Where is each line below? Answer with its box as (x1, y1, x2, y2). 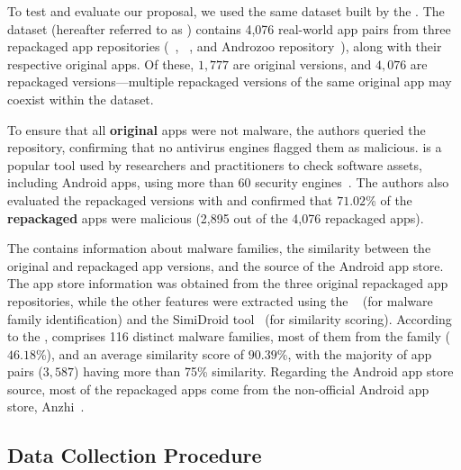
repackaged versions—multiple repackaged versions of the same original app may (7, 72, 452, 91)
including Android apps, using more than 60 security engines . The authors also (7, 173, 449, 192)
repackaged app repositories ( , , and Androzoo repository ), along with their (7, 37, 442, 56)
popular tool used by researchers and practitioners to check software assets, (7, 155, 422, 174)
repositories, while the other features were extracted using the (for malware (7, 291, 433, 310)
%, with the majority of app (276, 344, 432, 363)
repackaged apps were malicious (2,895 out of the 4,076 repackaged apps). (7, 208, 424, 227)
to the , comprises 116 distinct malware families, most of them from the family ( (7, 327, 451, 346)
